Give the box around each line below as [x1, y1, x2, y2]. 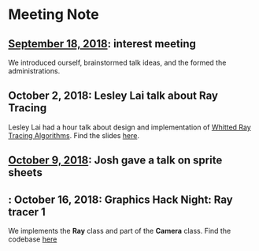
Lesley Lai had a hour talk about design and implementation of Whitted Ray [8, 122, 252, 132]
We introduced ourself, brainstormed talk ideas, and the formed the [8, 58, 227, 67]
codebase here [8, 234, 57, 244]
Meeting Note [8, 6, 100, 24]
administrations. [8, 66, 61, 76]
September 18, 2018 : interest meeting [8, 37, 197, 51]
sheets [8, 166, 43, 179]
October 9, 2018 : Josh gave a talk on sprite [8, 154, 223, 167]
